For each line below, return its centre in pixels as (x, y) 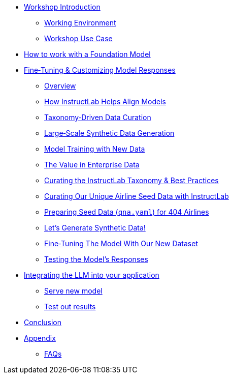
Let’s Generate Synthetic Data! (95, 228)
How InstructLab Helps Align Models (105, 101)
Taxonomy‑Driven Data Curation (98, 117)
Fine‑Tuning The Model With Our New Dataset (121, 243)
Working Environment (80, 23)
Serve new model (73, 291)
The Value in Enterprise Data (92, 165)
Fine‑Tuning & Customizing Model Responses (100, 70)
